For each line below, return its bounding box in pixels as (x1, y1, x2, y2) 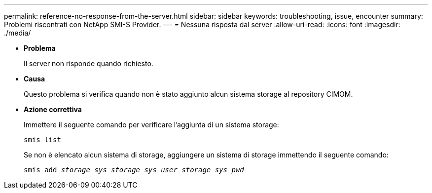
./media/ (4, 29, 31, 37)
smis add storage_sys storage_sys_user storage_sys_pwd (24, 166, 244, 174)
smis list (24, 136, 61, 144)
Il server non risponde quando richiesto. (24, 59, 153, 68)
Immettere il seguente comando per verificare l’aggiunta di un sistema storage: (24, 120, 279, 129)
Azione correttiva (24, 105, 82, 114)
